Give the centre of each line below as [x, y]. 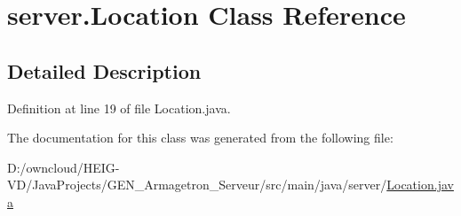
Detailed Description [104, 70]
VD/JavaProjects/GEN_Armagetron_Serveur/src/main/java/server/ [197, 185]
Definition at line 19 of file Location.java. [119, 108]
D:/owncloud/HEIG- [64, 167]
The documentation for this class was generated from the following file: [200, 138]
